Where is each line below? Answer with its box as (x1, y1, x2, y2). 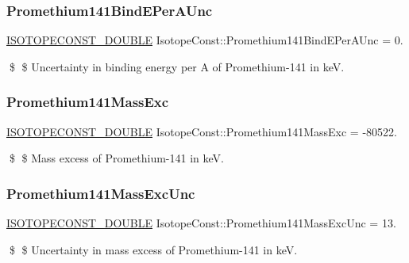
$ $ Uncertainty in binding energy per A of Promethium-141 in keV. (9, 58, 345, 74)
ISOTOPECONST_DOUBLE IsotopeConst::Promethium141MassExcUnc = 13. (6, 215, 396, 231)
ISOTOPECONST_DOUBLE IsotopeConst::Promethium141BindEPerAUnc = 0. (6, 32, 403, 48)
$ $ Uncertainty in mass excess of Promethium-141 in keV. (9, 241, 298, 257)
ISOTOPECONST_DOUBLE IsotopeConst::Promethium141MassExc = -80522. (6, 123, 397, 139)
